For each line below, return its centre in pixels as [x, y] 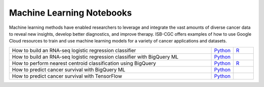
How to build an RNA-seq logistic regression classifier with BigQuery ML [95, 57]
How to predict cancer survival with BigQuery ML [69, 69]
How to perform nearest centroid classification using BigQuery [84, 63]
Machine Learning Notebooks [70, 13]
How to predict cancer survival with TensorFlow [67, 76]
